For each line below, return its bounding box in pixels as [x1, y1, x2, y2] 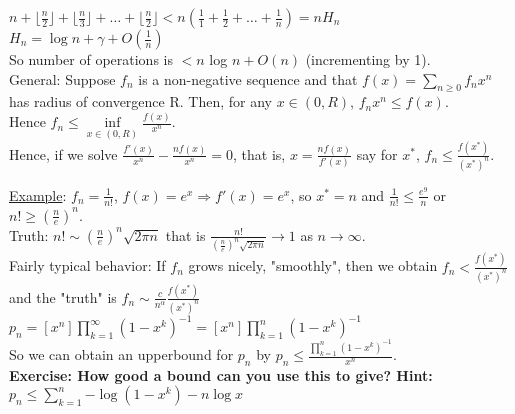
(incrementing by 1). [305, 49, 431, 69]
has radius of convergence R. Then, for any [9, 91, 272, 112]
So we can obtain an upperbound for [9, 344, 234, 365]
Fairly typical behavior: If [9, 255, 166, 276]
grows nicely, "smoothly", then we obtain [188, 255, 438, 276]
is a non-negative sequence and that [138, 68, 358, 89]
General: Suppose [9, 68, 116, 89]
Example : [9, 184, 67, 205]
